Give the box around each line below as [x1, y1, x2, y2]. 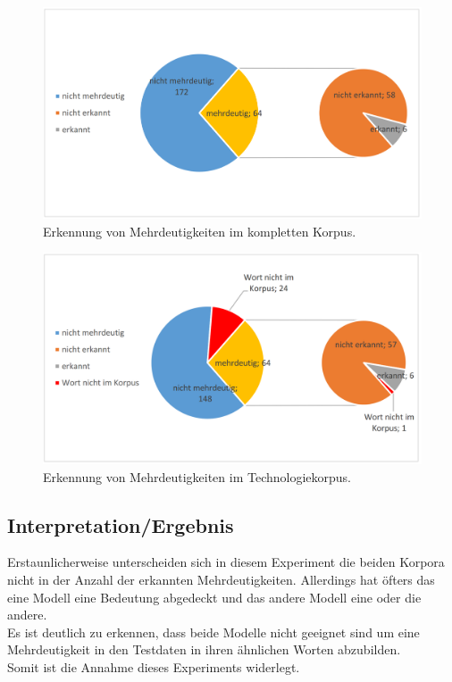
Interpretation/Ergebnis [7, 511, 234, 538]
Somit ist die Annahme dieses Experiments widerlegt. [7, 658, 300, 677]
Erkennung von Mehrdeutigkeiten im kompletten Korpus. [43, 221, 356, 240]
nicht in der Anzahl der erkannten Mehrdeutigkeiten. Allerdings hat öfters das [7, 570, 435, 589]
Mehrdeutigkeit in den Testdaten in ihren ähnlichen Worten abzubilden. [7, 640, 401, 659]
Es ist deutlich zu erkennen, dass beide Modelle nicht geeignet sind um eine [7, 622, 420, 641]
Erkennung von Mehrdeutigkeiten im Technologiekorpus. [43, 467, 351, 486]
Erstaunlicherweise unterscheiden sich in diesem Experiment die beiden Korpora [7, 553, 445, 571]
